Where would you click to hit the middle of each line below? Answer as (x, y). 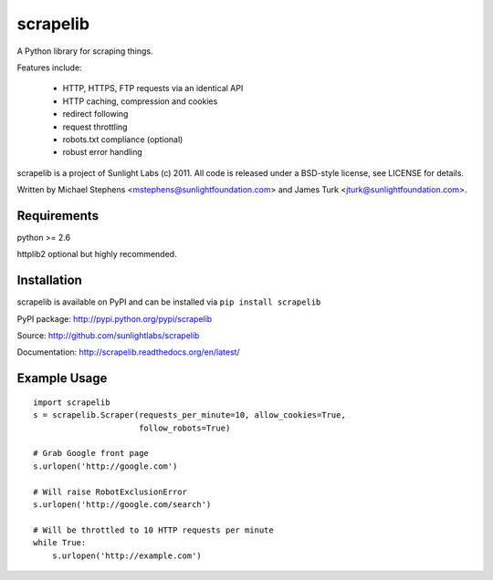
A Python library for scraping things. (85, 51)
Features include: (49, 67)
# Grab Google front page (91, 453)
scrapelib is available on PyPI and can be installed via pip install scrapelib (169, 302)
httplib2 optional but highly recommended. (97, 254)
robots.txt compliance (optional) (123, 139)
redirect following (95, 114)
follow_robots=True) (184, 428)
